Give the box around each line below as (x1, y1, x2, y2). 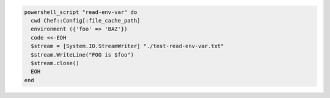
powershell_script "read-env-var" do (24, 9, 137, 15)
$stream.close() (31, 60, 79, 66)
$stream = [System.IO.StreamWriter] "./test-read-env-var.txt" (31, 43, 224, 50)
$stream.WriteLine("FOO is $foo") (31, 51, 134, 58)
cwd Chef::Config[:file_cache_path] (31, 17, 141, 24)
